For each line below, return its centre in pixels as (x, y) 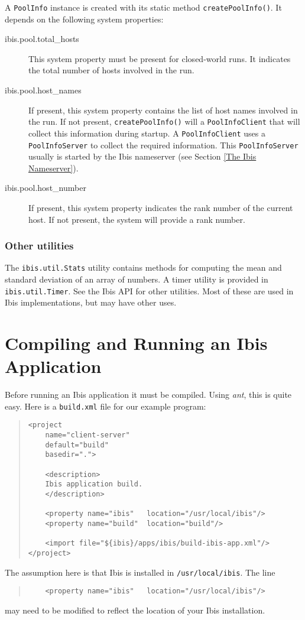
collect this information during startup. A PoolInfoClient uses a (147, 133)
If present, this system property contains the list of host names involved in (163, 110)
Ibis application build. (94, 484)
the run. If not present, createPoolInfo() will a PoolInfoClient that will (164, 121)
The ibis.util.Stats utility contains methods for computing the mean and (143, 267)
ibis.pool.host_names (43, 90)
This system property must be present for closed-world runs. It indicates (160, 58)
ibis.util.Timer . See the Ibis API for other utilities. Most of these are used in (149, 290)
